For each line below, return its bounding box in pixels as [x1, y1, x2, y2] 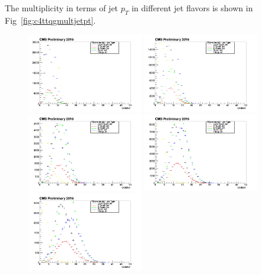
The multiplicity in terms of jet [5, 2, 119, 14]
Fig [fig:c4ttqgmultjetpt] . [5, 14, 96, 26]
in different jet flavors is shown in [131, 2, 253, 14]
